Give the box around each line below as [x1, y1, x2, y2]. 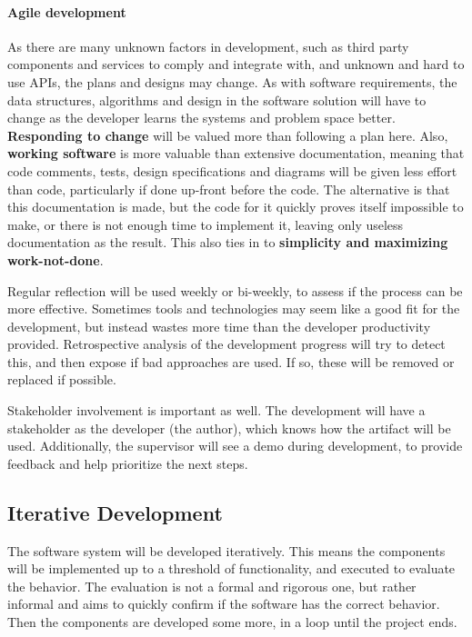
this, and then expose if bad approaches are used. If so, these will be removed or [7, 352, 455, 371]
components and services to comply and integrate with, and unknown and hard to [7, 55, 465, 74]
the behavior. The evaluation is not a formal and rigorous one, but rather [7, 576, 417, 595]
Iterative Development [7, 498, 223, 526]
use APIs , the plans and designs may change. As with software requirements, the [7, 72, 457, 91]
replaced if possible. [7, 370, 116, 389]
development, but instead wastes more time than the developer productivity [7, 316, 431, 335]
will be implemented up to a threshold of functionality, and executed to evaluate [7, 559, 456, 578]
